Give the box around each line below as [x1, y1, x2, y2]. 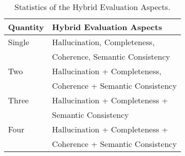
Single [8, 36, 29, 48]
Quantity [8, 21, 44, 33]
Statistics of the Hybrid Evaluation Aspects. [14, 1, 170, 13]
